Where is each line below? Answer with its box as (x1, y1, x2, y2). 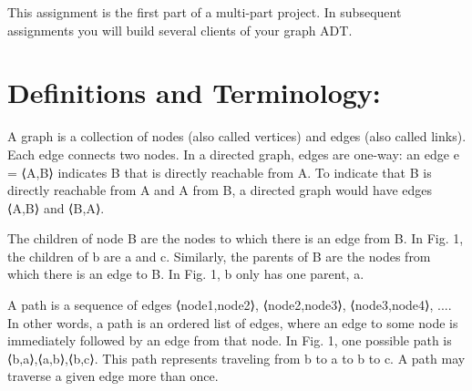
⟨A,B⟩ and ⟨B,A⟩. (7, 198, 105, 217)
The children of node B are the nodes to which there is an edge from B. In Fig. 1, (7, 229, 464, 248)
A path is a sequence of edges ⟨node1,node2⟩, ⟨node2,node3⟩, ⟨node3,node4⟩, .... (7, 295, 452, 314)
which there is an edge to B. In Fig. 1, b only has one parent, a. (7, 264, 364, 283)
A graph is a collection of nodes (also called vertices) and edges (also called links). (7, 127, 467, 146)
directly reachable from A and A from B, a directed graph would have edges (7, 180, 432, 200)
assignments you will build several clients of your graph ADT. (7, 20, 353, 39)
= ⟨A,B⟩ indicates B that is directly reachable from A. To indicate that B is (7, 162, 432, 181)
